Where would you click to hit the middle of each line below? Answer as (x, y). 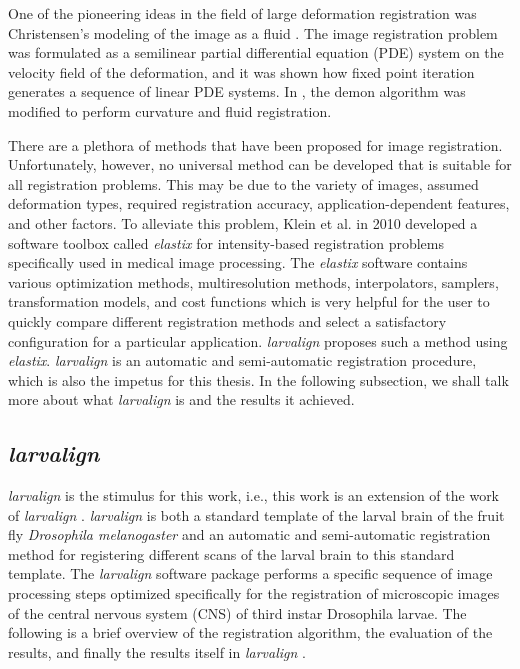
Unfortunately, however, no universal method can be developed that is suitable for (260, 164)
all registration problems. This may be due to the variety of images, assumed (243, 183)
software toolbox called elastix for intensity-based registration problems (226, 242)
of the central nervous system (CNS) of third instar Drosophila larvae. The (237, 612)
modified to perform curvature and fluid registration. (170, 110)
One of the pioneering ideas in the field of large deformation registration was (242, 13)
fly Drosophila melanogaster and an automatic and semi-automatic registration (249, 534)
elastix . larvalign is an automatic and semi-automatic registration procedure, (242, 360)
